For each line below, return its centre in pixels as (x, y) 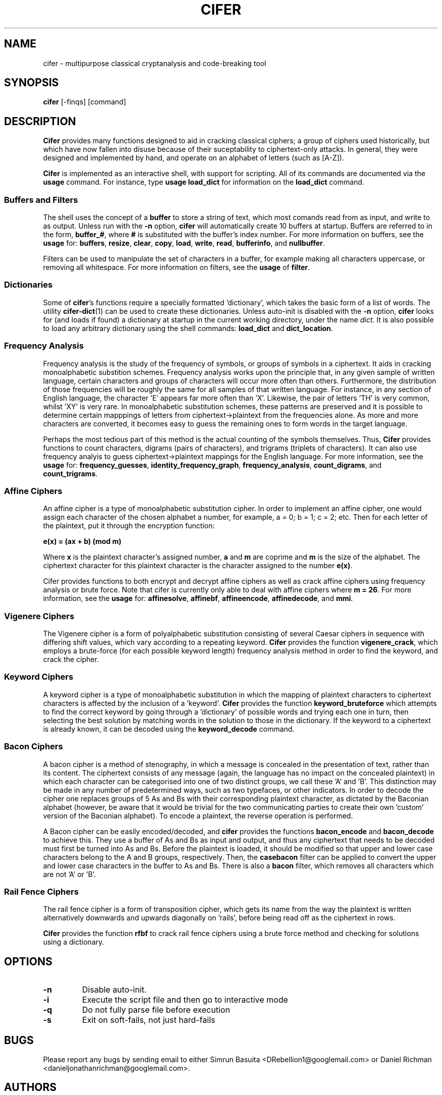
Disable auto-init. (114, 990)
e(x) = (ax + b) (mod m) (82, 541)
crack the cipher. (71, 660)
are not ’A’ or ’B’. (69, 874)
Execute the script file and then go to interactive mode (185, 1000)
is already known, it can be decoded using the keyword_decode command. (169, 729)
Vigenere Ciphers (39, 616)
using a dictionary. (74, 942)
